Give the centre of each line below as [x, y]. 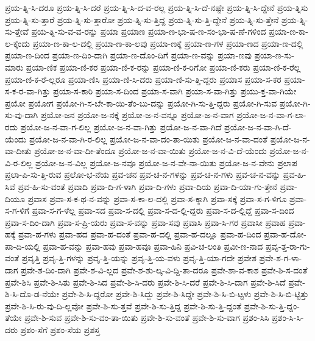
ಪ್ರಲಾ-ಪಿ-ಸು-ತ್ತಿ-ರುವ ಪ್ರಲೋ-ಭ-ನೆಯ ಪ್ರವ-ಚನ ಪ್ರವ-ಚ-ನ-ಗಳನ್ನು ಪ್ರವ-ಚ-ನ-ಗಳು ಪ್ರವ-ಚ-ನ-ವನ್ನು [143, 174]
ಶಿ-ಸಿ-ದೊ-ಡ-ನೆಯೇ [32, 294]
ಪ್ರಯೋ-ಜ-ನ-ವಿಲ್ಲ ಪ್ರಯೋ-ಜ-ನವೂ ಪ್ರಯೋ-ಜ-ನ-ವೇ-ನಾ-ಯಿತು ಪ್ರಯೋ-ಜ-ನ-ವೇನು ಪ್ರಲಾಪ [166, 162]
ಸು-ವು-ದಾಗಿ [22, 115]
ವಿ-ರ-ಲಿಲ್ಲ [19, 162]
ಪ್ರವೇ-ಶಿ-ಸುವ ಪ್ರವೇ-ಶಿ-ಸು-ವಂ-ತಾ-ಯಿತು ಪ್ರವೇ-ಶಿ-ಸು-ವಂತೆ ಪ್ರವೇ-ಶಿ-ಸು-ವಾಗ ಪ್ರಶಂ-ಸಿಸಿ [147, 318]
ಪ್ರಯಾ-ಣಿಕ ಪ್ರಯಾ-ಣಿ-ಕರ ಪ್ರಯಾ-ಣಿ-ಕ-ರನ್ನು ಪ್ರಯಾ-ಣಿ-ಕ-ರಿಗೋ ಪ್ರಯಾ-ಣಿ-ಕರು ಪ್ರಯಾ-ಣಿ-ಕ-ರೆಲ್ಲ [163, 67]
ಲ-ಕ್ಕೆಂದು [18, 43]
